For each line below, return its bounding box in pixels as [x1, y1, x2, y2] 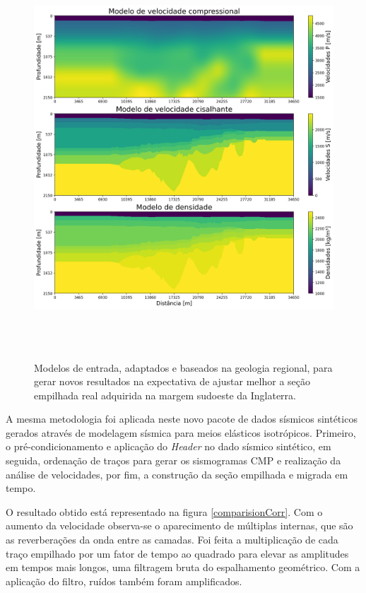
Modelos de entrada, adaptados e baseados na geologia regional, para [34, 360, 333, 375]
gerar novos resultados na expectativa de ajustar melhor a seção [34, 374, 310, 389]
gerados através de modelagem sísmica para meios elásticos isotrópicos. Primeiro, [6, 425, 356, 440]
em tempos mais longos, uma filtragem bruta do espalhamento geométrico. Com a [6, 560, 360, 575]
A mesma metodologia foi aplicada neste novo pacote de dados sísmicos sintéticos [6, 411, 358, 426]
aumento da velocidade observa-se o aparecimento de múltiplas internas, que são [6, 518, 353, 533]
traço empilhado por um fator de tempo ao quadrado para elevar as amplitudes [6, 546, 349, 560]
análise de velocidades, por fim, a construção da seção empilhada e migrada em [6, 466, 348, 481]
